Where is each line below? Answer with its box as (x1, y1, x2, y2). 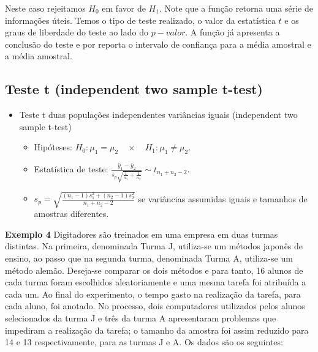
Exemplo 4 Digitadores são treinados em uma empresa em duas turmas (5, 227, 278, 240)
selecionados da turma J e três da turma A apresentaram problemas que (5, 311, 276, 324)
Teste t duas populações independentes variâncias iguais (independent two (19, 108, 298, 121)
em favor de (102, 2, 146, 14)
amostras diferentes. (34, 207, 109, 220)
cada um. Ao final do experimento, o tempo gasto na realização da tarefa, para (5, 287, 301, 300)
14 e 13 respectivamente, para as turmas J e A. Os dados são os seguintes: (5, 335, 283, 348)
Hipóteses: (34, 141, 72, 153)
